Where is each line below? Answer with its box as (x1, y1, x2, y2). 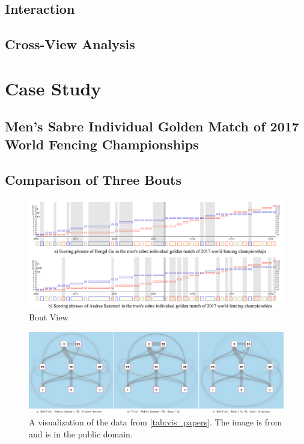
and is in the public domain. (29, 427, 133, 440)
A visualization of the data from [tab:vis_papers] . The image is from (29, 416, 282, 428)
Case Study (5, 76, 102, 100)
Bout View (29, 310, 68, 323)
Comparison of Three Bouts (5, 170, 181, 188)
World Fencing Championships (5, 134, 199, 153)
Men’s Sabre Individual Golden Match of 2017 (5, 117, 299, 136)
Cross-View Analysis (5, 35, 135, 53)
